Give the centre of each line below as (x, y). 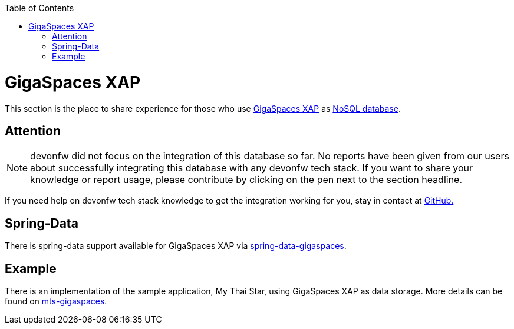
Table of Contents (39, 8)
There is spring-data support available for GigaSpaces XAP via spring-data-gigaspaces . (176, 246)
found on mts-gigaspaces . (56, 301)
